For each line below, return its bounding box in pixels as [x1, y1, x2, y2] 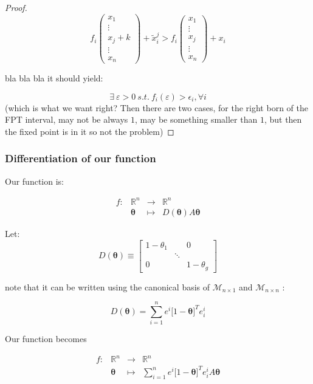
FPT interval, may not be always [5, 113, 128, 126]
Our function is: [5, 174, 64, 187]
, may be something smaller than [135, 113, 258, 126]
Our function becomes [5, 332, 87, 345]
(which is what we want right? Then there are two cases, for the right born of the [5, 101, 308, 114]
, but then [264, 113, 302, 126]
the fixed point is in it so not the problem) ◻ [5, 125, 174, 137]
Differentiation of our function [5, 151, 156, 166]
